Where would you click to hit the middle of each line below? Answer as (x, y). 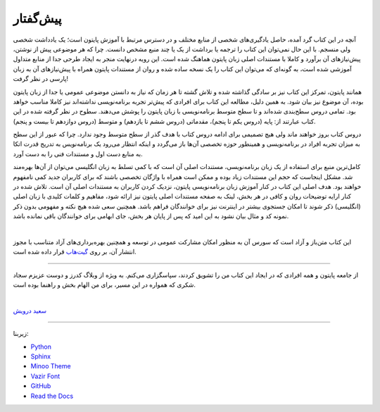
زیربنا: (21, 334)
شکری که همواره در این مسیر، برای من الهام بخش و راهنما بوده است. (104, 285)
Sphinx (41, 356)
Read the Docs (52, 396)
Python (41, 347)
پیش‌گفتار (37, 18)
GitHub (41, 386)
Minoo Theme (51, 366)
